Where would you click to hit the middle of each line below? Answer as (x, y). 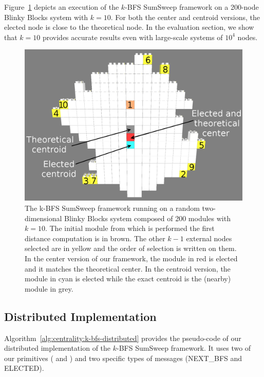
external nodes (209, 238)
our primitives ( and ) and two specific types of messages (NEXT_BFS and (123, 358)
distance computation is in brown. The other (95, 238)
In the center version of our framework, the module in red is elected (131, 258)
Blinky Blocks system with (46, 17)
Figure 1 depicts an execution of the (62, 7)
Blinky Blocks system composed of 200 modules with (147, 218)
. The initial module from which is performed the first (130, 228)
